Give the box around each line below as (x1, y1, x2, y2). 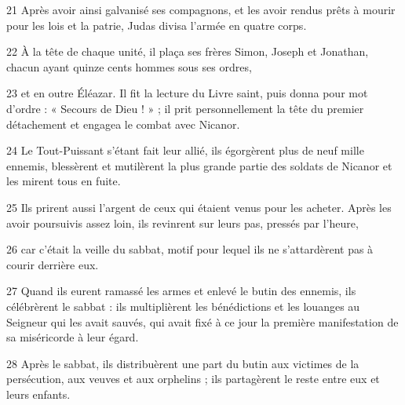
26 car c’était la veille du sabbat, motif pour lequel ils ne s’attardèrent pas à (6, 241, 374, 257)
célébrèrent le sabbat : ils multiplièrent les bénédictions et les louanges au (6, 297, 360, 314)
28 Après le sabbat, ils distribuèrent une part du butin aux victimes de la (6, 355, 359, 371)
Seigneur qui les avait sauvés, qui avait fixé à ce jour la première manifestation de (6, 313, 399, 330)
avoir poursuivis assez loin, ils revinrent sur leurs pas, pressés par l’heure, (6, 214, 359, 231)
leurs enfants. (6, 385, 71, 402)
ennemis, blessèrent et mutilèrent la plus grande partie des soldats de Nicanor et (6, 157, 392, 173)
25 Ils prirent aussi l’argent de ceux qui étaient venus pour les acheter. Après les (6, 199, 392, 215)
